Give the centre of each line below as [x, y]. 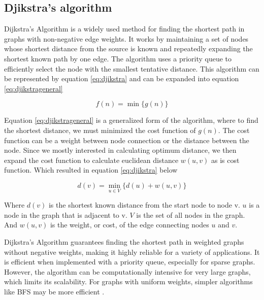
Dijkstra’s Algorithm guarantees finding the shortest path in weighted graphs [124, 241]
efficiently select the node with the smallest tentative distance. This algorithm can [132, 68]
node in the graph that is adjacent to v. [66, 214]
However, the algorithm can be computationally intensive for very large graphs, [127, 271]
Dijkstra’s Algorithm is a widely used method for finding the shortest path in [124, 29]
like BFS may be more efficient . [54, 291]
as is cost [225, 160]
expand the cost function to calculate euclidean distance [91, 160]
